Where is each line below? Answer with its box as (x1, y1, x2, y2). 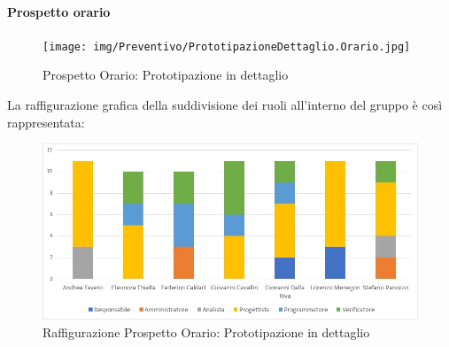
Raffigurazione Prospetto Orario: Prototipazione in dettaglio (43, 322, 370, 341)
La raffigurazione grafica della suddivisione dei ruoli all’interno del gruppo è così (7, 96, 443, 114)
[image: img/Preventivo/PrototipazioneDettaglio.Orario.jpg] (43, 40, 411, 53)
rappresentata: (7, 112, 85, 131)
